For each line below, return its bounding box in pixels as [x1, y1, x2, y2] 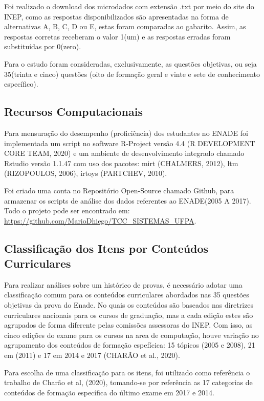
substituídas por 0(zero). [4, 41, 81, 52]
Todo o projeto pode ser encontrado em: [4, 205, 130, 216]
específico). [4, 78, 38, 89]
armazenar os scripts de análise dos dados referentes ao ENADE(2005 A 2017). [4, 195, 251, 206]
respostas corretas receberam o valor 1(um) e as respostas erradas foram [4, 31, 231, 42]
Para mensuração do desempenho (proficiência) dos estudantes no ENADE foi [4, 127, 248, 138]
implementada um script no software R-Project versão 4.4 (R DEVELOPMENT [4, 137, 255, 148]
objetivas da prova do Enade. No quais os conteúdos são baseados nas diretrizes [4, 299, 254, 310]
